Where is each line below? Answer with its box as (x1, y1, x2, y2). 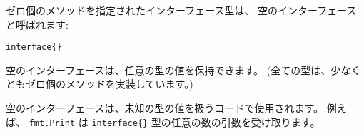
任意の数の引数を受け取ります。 (171, 114, 320, 129)
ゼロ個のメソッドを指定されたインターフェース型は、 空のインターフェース (6, 3, 357, 17)
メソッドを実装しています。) (65, 76, 193, 91)
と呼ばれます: (6, 16, 69, 31)
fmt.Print (29, 118, 76, 128)
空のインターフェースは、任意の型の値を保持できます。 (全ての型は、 (6, 62, 331, 77)
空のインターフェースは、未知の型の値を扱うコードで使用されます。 (6, 100, 324, 115)
